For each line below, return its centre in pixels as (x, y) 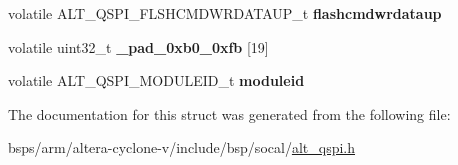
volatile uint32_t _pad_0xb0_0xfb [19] (138, 46)
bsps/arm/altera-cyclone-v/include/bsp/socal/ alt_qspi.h (182, 147)
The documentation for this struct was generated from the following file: (229, 113)
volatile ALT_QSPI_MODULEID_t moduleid (156, 80)
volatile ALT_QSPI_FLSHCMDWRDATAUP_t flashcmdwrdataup (225, 13)
